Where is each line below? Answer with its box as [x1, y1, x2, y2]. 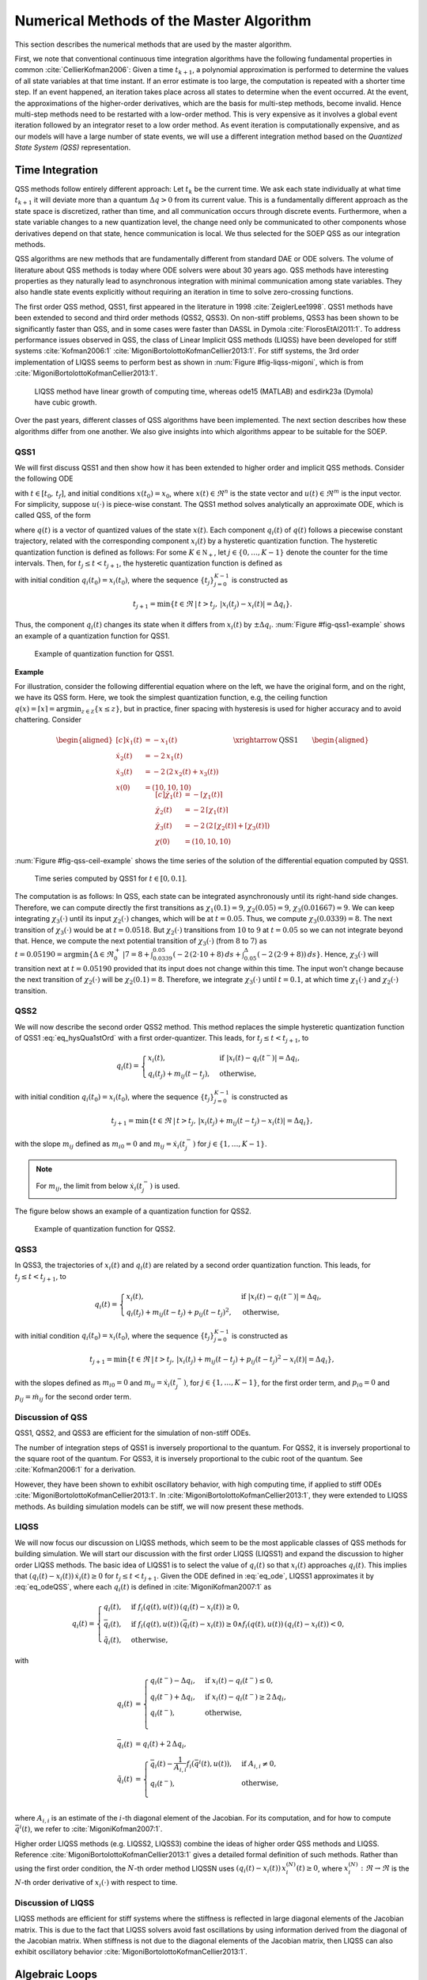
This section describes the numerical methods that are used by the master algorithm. [14, 40, 292, 49]
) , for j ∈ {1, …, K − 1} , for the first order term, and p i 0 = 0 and [183, 1378, 391, 1389]
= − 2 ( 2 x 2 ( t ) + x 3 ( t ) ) [145, 767, 219, 778]
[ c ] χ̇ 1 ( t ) [155, 790, 182, 801]
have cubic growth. [34, 398, 97, 407]
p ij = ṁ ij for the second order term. [14, 1392, 132, 1403]
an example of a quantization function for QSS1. [14, 630, 170, 641]
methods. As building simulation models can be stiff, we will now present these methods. [14, 1502, 304, 1511]
